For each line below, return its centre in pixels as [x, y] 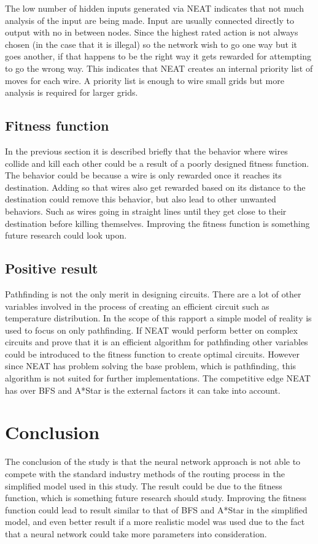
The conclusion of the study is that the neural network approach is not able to [153, 462]
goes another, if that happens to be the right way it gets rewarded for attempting [158, 56]
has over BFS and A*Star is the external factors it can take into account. [143, 390]
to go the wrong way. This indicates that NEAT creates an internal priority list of [159, 68]
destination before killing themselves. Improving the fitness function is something [157, 223]
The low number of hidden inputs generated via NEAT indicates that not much [154, 8]
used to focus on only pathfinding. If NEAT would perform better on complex [151, 330]
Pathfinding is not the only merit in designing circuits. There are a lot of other [153, 293]
